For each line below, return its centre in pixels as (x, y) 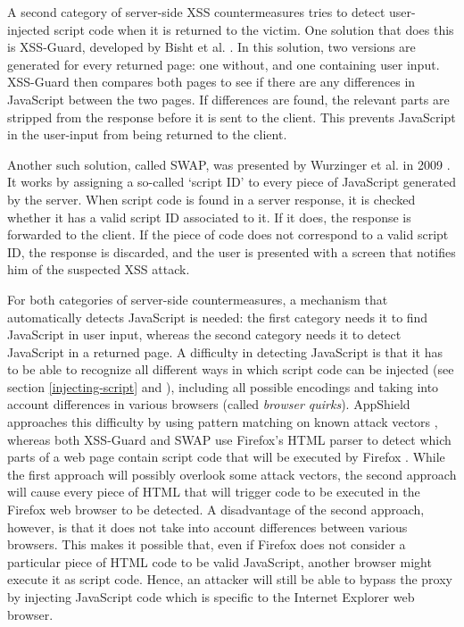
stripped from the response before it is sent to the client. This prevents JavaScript (232, 117)
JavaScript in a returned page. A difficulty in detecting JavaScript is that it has (225, 351)
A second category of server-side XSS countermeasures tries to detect (196, 12)
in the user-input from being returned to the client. (147, 134)
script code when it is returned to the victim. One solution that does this (254, 29)
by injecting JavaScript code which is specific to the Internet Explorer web (211, 597)
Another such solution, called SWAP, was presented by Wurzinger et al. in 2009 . (229, 164)
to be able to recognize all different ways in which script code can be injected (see (231, 369)
